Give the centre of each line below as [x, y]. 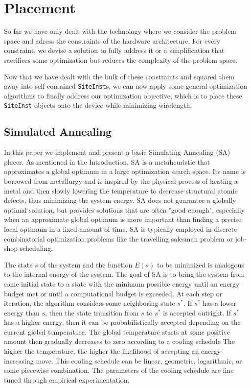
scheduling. [36, 248]
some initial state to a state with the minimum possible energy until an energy [122, 283]
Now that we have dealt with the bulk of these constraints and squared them [119, 76]
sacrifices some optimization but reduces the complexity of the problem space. [121, 60]
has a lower [219, 303]
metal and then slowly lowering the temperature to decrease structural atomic [121, 190]
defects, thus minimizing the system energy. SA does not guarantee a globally [120, 200]
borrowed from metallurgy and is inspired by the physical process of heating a [121, 181]
